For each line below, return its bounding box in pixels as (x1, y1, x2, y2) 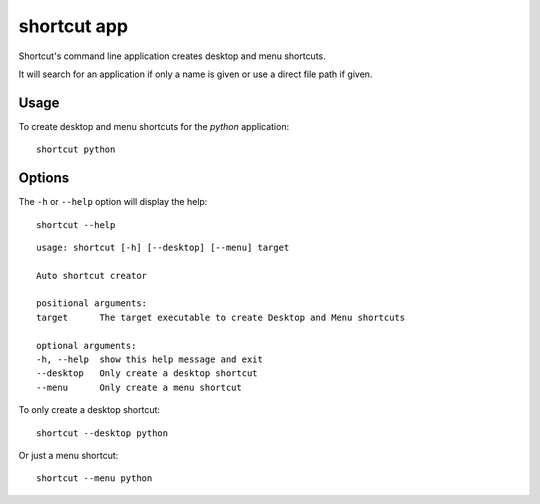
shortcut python (36, 144, 116, 155)
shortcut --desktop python (36, 427, 169, 439)
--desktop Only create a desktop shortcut (36, 368, 259, 379)
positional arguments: (36, 298, 148, 309)
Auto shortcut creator (36, 270, 148, 281)
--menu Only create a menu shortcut (36, 381, 242, 393)
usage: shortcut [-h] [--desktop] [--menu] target (36, 241, 290, 253)
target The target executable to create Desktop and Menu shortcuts (36, 311, 406, 323)
